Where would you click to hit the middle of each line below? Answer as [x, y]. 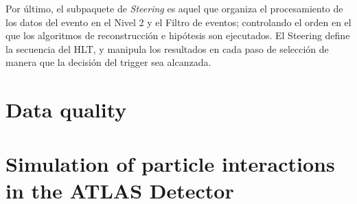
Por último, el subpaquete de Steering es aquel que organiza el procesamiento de [174, 8]
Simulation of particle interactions [170, 163]
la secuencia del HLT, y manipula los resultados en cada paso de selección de [167, 48]
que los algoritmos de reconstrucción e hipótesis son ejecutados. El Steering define [178, 35]
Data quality [66, 110]
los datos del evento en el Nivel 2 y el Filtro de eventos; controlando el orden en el [178, 22]
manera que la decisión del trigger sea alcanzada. [108, 62]
